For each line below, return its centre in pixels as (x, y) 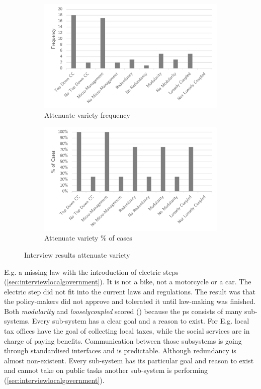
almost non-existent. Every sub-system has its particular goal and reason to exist (129, 360)
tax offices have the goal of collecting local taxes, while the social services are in (127, 331)
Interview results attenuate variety (77, 254)
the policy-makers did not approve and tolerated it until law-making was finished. (130, 301)
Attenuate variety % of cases (88, 238)
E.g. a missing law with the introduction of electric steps (91, 271)
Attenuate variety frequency (87, 114)
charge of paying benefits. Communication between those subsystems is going (123, 340)
